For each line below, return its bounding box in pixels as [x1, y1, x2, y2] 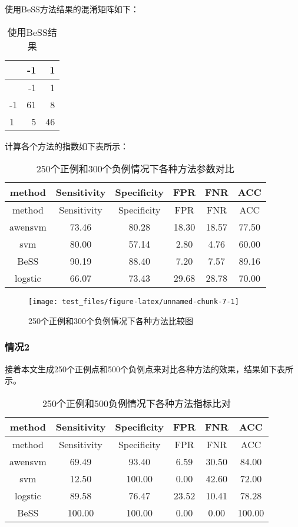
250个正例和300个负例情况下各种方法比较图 [28, 314, 193, 326]
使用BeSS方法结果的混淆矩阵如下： [5, 3, 139, 15]
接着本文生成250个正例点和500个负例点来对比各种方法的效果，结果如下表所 [5, 362, 293, 375]
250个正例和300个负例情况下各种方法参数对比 [36, 162, 234, 176]
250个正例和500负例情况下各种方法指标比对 [42, 396, 231, 410]
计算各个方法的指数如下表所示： [5, 139, 128, 152]
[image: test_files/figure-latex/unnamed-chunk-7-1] [28, 298, 239, 306]
